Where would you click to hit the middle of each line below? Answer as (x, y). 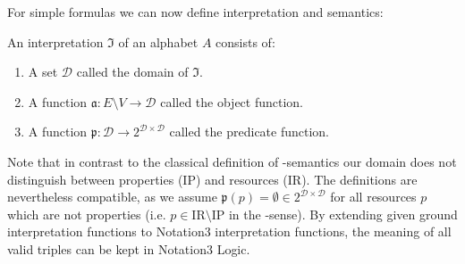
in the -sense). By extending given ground (343, 214)
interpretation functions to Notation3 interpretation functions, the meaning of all (229, 231)
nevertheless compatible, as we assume (112, 197)
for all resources (373, 197)
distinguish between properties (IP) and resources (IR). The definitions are (212, 179)
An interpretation (55, 41)
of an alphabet (158, 41)
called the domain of (132, 72)
